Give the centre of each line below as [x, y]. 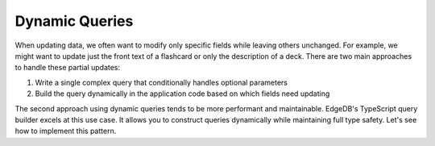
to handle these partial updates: [68, 68]
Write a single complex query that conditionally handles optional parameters [162, 82]
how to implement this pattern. [66, 131]
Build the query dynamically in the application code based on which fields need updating [182, 94]
